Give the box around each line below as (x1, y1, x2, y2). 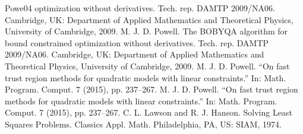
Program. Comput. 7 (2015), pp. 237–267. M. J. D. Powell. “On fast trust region (5, 83, 298, 95)
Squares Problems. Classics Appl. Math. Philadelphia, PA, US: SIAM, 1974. (5, 117, 282, 130)
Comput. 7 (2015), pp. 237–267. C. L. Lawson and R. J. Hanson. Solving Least (5, 106, 292, 119)
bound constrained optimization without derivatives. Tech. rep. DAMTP (5, 36, 269, 49)
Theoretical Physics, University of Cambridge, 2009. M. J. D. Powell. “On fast (5, 59, 290, 72)
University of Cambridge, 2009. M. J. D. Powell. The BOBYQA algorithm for (5, 25, 288, 37)
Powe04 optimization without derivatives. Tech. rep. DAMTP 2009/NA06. (5, 2, 275, 14)
